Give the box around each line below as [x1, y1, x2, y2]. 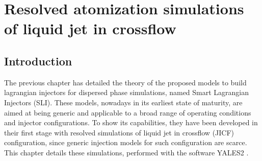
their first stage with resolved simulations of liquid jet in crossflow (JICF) [4, 127, 234, 137]
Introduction [4, 53, 72, 68]
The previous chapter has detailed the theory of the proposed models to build [4, 77, 247, 87]
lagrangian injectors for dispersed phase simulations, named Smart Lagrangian [4, 87, 249, 98]
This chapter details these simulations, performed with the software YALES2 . [4, 147, 249, 157]
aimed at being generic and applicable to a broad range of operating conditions [4, 107, 251, 118]
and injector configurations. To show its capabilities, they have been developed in [4, 117, 258, 128]
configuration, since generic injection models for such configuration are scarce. [4, 137, 247, 148]
